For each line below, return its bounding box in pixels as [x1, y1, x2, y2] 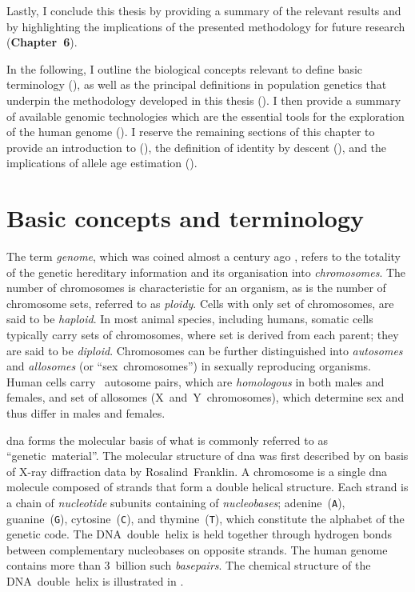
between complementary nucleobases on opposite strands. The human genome [6, 541, 388, 558]
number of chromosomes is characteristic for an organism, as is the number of [6, 279, 386, 296]
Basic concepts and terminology [6, 202, 365, 234]
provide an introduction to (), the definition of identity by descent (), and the [6, 138, 387, 155]
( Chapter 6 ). [6, 34, 78, 50]
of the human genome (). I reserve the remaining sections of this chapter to [6, 123, 375, 140]
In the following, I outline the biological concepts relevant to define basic [6, 60, 363, 77]
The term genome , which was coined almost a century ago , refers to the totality [6, 248, 401, 265]
